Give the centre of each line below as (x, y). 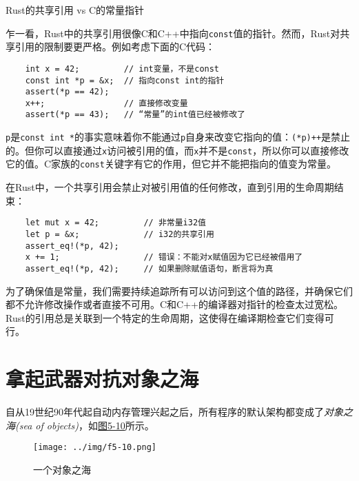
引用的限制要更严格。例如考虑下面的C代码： (115, 47)
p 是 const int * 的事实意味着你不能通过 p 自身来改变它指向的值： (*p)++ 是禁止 (178, 137)
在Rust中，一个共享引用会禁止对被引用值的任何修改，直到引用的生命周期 (170, 187)
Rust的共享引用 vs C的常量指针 (75, 10)
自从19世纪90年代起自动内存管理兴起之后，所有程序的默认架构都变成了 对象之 (179, 412)
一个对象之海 (62, 469)
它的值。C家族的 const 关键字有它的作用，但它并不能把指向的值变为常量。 (171, 164)
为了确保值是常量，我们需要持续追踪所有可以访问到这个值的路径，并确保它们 (179, 290)
